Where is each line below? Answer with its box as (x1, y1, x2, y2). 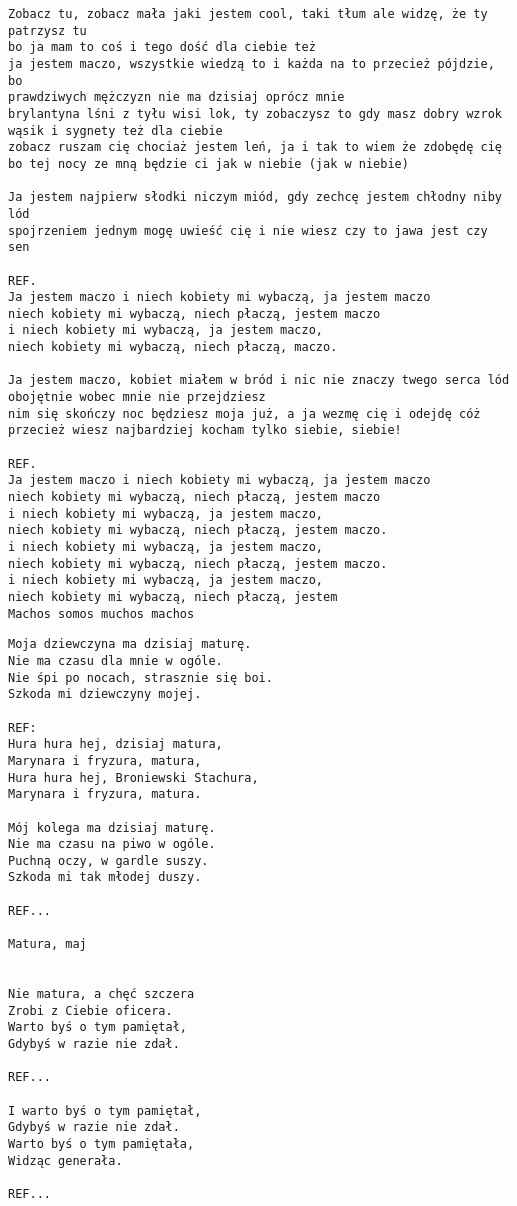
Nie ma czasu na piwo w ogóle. (8, 837, 216, 852)
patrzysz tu (8, 23, 87, 38)
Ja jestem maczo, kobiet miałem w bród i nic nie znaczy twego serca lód (8, 373, 510, 388)
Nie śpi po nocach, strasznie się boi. (8, 670, 273, 685)
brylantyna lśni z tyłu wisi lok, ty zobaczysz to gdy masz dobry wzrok (8, 106, 502, 121)
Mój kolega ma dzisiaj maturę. (8, 820, 216, 835)
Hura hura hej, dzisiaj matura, (8, 737, 223, 752)
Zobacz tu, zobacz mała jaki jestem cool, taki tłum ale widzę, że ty (8, 7, 488, 21)
